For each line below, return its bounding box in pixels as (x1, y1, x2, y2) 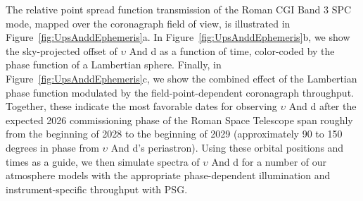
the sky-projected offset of (6, 43, 117, 58)
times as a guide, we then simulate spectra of (6, 154, 200, 169)
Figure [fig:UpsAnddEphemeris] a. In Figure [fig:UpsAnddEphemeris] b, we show (6, 30, 350, 44)
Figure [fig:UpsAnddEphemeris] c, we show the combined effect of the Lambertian (6, 71, 357, 85)
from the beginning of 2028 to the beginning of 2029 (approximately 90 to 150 (6, 126, 343, 141)
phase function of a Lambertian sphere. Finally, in (6, 57, 222, 72)
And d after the (288, 99, 357, 114)
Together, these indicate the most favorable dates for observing (6, 99, 277, 114)
